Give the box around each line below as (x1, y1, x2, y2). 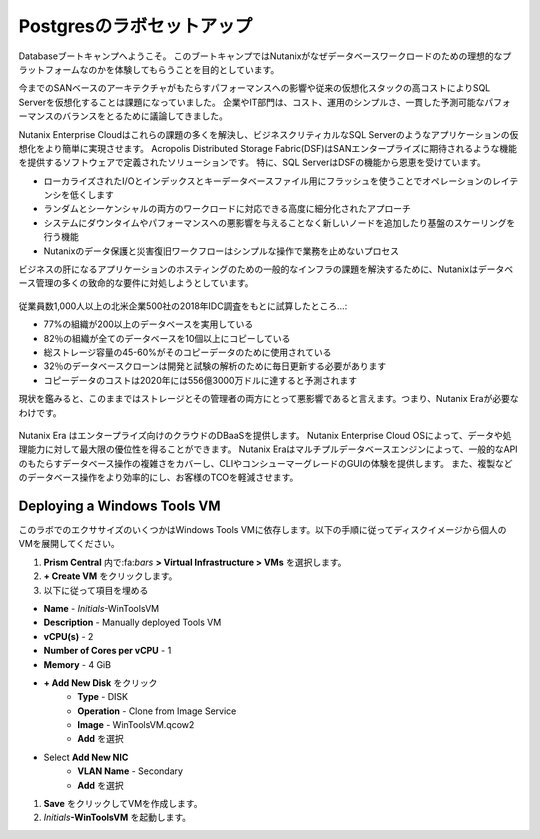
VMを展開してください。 (18, 538, 120, 550)
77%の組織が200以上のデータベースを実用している (43, 318, 254, 330)
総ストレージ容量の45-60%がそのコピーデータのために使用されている (43, 346, 332, 358)
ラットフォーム (18, 63, 80, 75)
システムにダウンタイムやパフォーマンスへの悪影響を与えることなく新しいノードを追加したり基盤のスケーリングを (43, 216, 516, 229)
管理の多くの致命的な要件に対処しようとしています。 (35, 277, 254, 289)
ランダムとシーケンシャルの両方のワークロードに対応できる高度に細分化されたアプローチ (43, 203, 412, 215)
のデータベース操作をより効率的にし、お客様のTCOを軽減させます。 (18, 471, 299, 484)
